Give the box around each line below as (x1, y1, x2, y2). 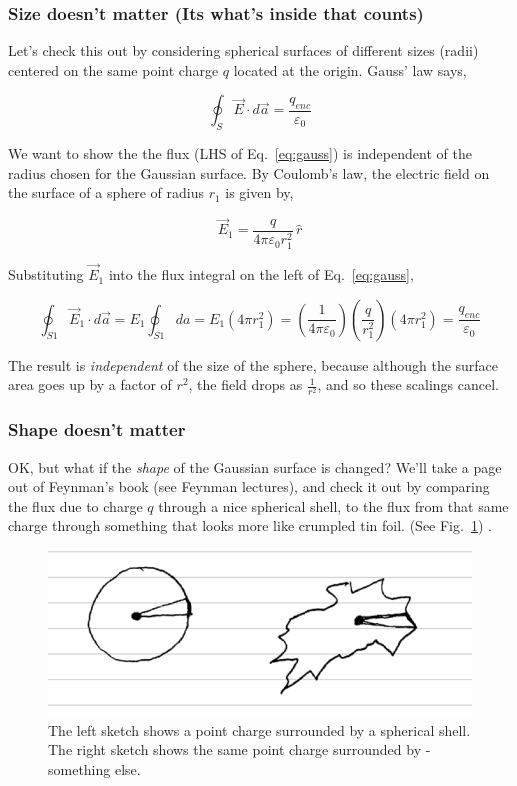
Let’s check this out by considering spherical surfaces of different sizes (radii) (8, 40, 479, 61)
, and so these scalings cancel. (317, 374, 499, 395)
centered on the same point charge (8, 59, 219, 80)
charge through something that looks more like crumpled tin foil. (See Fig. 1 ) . (8, 515, 492, 536)
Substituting (8, 264, 84, 285)
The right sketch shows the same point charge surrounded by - (48, 739, 431, 760)
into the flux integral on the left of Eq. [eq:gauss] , (108, 264, 414, 285)
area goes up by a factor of (8, 374, 172, 395)
